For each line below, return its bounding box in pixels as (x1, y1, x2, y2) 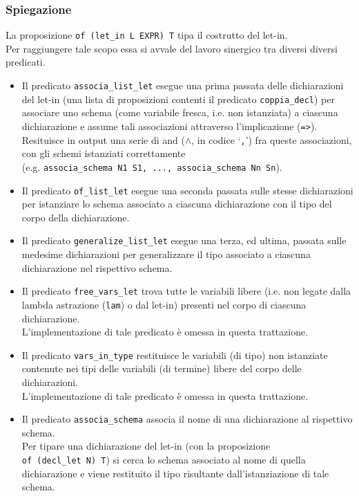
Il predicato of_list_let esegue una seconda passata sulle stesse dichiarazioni (21, 183, 353, 197)
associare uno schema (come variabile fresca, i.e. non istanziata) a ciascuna (21, 105, 338, 120)
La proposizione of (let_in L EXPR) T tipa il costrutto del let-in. (6, 28, 288, 42)
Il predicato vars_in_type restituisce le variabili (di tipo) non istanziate (21, 347, 328, 362)
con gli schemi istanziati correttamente (21, 146, 186, 160)
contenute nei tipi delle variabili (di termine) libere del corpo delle (21, 361, 302, 376)
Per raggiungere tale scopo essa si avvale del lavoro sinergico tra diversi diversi (6, 41, 338, 55)
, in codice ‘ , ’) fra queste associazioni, (191, 132, 352, 147)
